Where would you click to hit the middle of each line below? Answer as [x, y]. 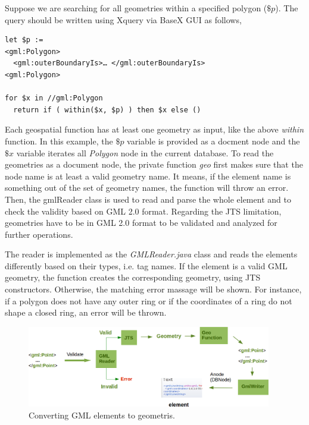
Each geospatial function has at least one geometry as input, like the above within [154, 129]
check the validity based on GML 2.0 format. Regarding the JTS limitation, [143, 211]
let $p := [24, 40]
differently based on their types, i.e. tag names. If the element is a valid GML [146, 265]
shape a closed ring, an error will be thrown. [86, 312]
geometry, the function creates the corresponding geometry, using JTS [133, 277]
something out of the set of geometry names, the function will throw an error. [147, 188]
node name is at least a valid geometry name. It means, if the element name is [148, 176]
